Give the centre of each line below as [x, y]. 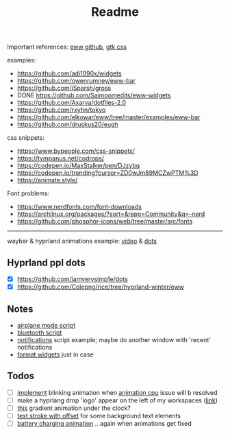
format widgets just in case [55, 354]
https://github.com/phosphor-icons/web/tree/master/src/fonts [105, 221]
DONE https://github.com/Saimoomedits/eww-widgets [94, 95]
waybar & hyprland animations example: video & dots [82, 241]
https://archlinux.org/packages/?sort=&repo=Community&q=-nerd [111, 214]
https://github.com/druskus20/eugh [67, 125]
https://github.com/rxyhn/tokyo [61, 110]
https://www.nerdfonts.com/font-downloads [79, 207]
